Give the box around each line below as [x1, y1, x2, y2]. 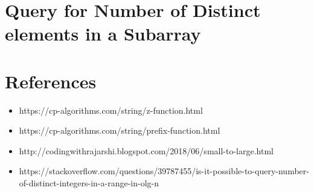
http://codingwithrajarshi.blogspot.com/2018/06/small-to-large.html [19, 144, 274, 157]
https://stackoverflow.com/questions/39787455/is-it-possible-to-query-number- [19, 165, 309, 177]
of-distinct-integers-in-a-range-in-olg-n [19, 177, 159, 189]
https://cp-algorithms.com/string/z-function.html [19, 103, 203, 116]
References [5, 68, 97, 93]
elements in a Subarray [5, 21, 201, 46]
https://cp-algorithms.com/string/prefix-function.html [19, 124, 220, 137]
